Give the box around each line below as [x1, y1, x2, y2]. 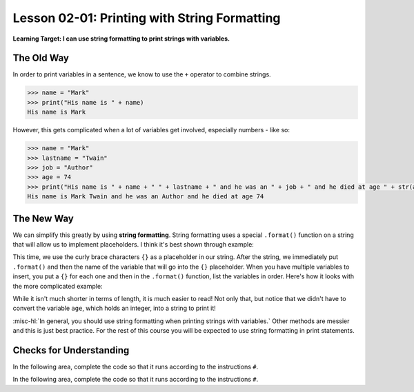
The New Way [12, 212, 74, 224]
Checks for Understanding [12, 344, 130, 356]
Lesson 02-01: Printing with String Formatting [12, 10, 281, 25]
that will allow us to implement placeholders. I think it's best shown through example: [12, 240, 255, 249]
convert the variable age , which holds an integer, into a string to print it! [12, 304, 217, 313]
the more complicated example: [12, 282, 103, 290]
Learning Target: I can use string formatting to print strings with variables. [12, 34, 230, 43]
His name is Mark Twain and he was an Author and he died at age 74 [27, 193, 264, 200]
